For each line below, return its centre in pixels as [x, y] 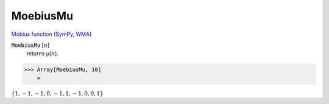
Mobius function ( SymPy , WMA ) [51, 34]
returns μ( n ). [43, 54]
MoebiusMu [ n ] [30, 45]
